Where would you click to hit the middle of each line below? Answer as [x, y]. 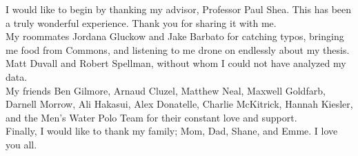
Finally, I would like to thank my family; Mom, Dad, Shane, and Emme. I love [172, 131]
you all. [21, 144]
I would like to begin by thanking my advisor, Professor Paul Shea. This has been [179, 9]
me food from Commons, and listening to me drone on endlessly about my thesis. [178, 49]
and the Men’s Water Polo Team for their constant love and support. [151, 117]
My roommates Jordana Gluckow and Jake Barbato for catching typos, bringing [175, 36]
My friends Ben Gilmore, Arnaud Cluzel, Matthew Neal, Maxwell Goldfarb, [166, 90]
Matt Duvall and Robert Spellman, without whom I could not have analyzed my [176, 63]
